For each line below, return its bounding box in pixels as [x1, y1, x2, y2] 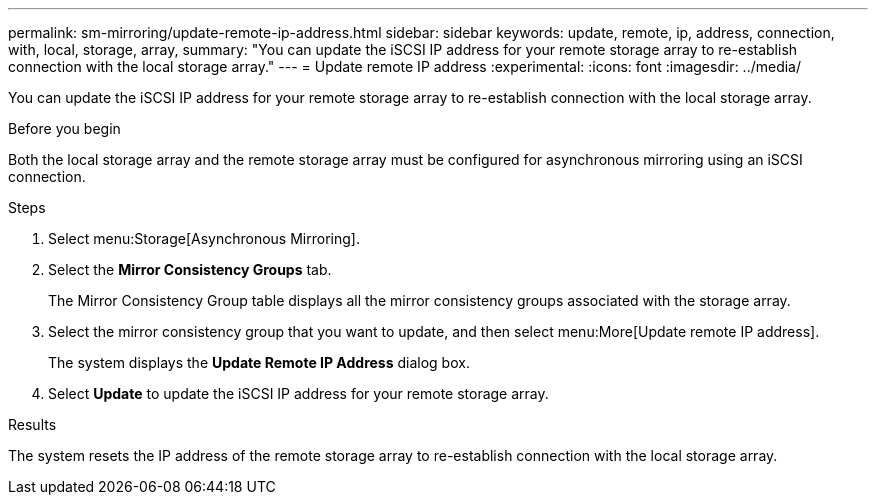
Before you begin [8, 120, 121, 137]
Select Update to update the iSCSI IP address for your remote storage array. [48, 385, 549, 402]
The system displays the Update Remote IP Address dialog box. [48, 354, 470, 371]
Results [8, 416, 57, 433]
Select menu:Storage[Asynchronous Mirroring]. [48, 230, 360, 247]
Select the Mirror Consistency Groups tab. [48, 261, 332, 278]
